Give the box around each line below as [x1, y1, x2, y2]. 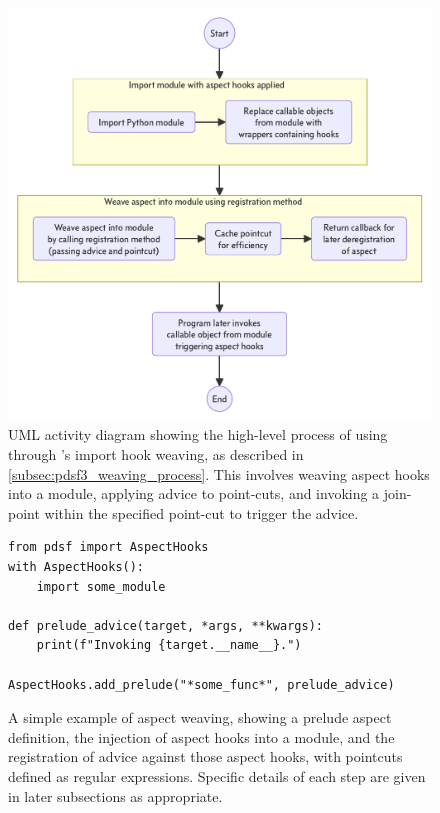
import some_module [36, 579, 166, 594]
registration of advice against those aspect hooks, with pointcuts [8, 746, 403, 767]
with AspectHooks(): [8, 559, 145, 574]
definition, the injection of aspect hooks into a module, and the [8, 726, 395, 747]
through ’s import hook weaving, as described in [8, 444, 304, 464]
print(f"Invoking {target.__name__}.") [36, 638, 302, 653]
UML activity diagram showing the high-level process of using [8, 424, 388, 445]
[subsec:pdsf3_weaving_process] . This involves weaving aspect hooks [8, 463, 430, 484]
